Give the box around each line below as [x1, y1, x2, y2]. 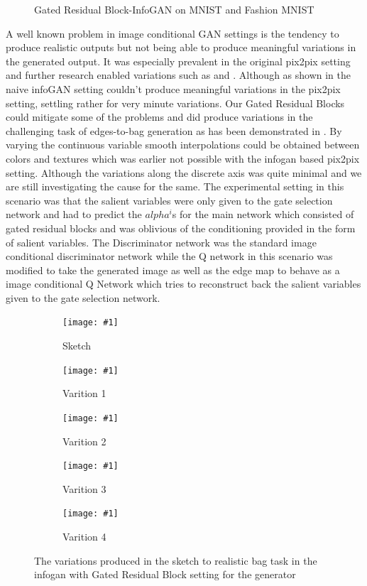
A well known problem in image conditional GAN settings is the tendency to [6, 26, 339, 40]
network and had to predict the [6, 207, 142, 222]
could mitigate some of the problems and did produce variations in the [6, 109, 313, 124]
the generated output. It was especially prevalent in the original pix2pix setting [6, 53, 351, 68]
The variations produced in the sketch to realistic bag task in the [34, 553, 317, 568]
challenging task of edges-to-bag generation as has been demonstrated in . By [6, 123, 342, 138]
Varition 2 [62, 433, 106, 448]
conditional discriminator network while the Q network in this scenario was [6, 249, 333, 264]
